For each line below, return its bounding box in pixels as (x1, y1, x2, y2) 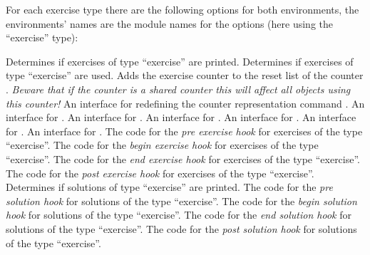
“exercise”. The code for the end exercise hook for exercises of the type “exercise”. (6, 151, 361, 166)
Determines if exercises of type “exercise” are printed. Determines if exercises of (6, 53, 354, 68)
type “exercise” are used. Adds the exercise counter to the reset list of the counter (6, 68, 364, 83)
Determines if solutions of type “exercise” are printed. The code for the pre (6, 179, 333, 194)
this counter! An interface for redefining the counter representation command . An (6, 95, 365, 110)
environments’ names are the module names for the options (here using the (6, 16, 334, 31)
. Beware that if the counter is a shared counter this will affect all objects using (6, 81, 351, 96)
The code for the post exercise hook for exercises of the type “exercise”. (6, 165, 314, 180)
